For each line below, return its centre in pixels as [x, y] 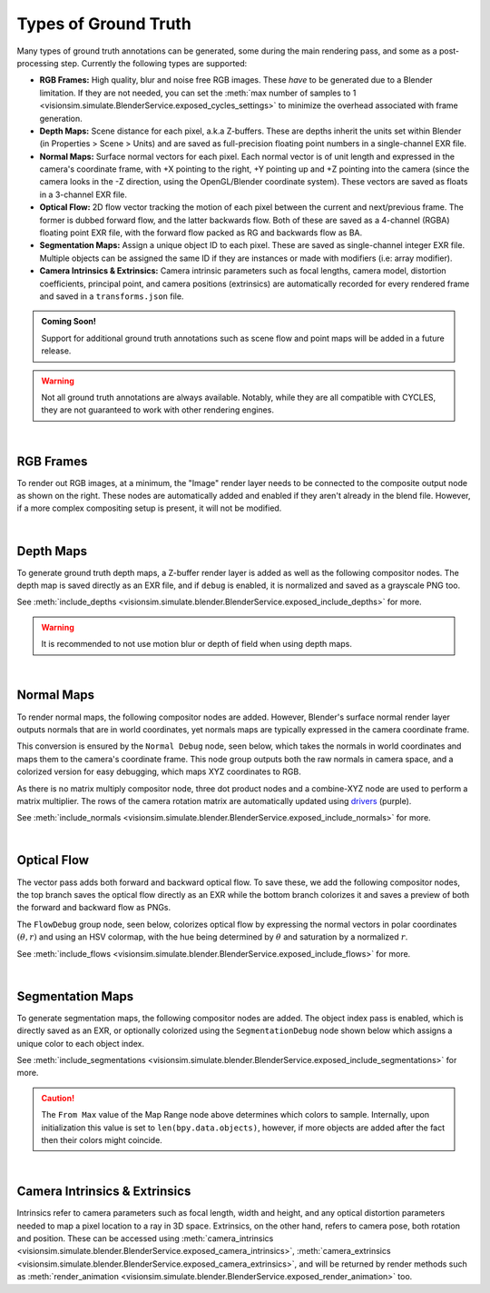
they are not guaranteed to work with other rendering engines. [157, 410]
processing [38, 63]
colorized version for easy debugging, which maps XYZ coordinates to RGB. [159, 771]
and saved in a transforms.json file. [112, 296]
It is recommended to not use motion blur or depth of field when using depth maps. [197, 644]
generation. [61, 118]
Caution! [58, 1098]
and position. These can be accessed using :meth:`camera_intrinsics [145, 1238]
